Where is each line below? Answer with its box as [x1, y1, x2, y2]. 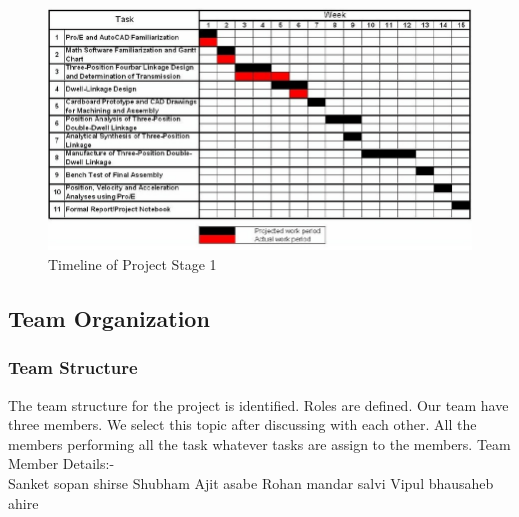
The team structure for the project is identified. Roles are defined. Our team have [8, 394, 509, 415]
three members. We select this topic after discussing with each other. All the [8, 414, 477, 435]
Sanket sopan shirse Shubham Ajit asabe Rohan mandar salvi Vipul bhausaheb [8, 472, 494, 493]
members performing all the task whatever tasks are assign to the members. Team [8, 433, 511, 454]
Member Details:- [8, 453, 115, 474]
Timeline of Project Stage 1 [48, 254, 217, 275]
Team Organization [8, 303, 210, 333]
